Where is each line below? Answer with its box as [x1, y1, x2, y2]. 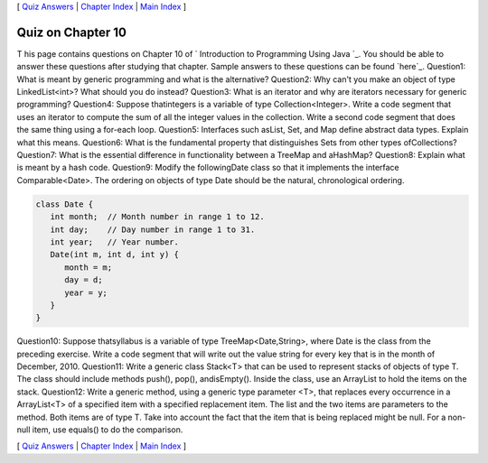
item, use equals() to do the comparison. [32, 424, 183, 435]
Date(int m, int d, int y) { [50, 249, 180, 260]
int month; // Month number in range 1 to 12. [50, 212, 266, 222]
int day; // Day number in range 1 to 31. [50, 224, 256, 235]
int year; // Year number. [50, 236, 180, 247]
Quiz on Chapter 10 [16, 24, 127, 40]
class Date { [35, 199, 94, 209]
